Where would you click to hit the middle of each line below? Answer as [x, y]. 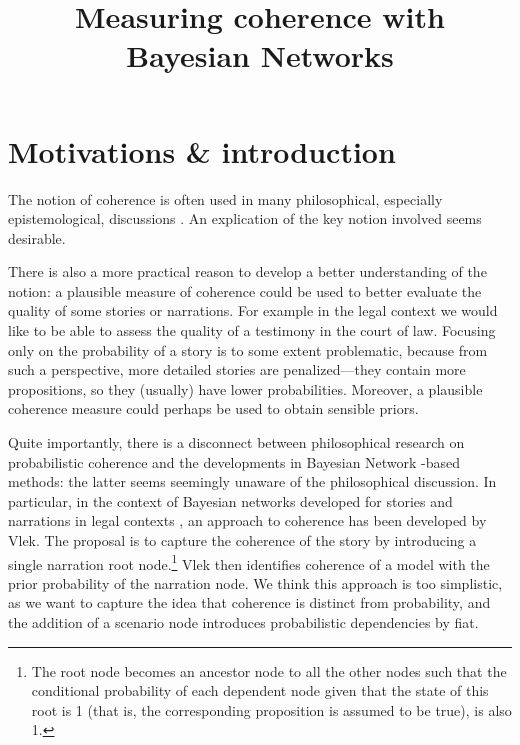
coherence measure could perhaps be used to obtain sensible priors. [213, 408]
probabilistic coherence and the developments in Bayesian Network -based [234, 461]
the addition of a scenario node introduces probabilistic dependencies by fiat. [243, 622]
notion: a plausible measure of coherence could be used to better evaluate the [245, 290]
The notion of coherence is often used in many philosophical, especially [225, 198]
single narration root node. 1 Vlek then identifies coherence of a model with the [249, 562]
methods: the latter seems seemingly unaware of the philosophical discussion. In [252, 481]
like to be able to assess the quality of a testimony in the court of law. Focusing [252, 330]
